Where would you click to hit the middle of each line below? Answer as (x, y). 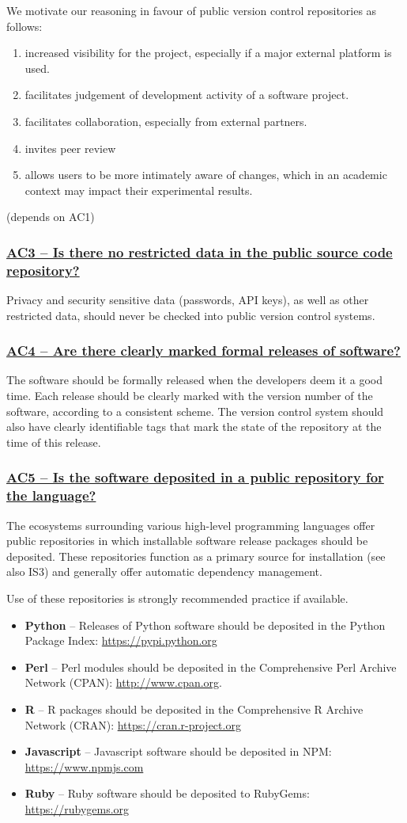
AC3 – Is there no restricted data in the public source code (200, 251)
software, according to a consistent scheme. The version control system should (195, 411)
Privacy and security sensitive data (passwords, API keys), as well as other (188, 300)
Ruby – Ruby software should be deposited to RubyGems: (167, 793)
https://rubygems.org (77, 808)
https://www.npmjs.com (84, 766)
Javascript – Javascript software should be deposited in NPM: (178, 751)
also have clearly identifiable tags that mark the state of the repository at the (194, 427)
